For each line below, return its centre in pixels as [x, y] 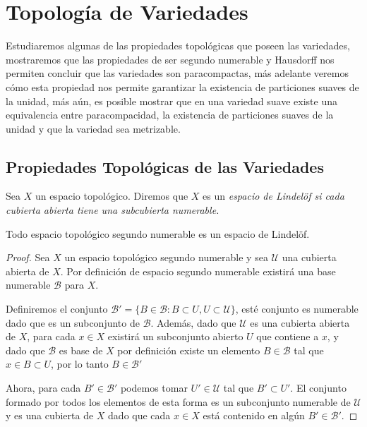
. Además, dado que [193, 322]
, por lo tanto [79, 364]
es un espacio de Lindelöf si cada [273, 196]
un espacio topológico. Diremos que [112, 196]
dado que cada [139, 415]
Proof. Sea [28, 257]
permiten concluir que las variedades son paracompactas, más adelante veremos [177, 73]
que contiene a [288, 336]
